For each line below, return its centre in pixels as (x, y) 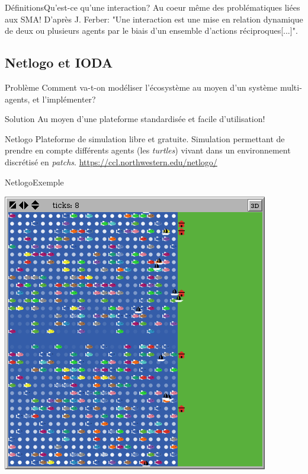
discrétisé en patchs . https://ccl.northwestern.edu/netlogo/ (111, 161)
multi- (291, 87)
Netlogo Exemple (34, 182)
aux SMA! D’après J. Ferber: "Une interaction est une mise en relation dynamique (154, 19)
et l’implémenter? (64, 99)
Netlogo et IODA (59, 63)
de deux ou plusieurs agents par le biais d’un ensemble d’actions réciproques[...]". (151, 31)
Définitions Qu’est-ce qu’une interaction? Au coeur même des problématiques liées (153, 7)
